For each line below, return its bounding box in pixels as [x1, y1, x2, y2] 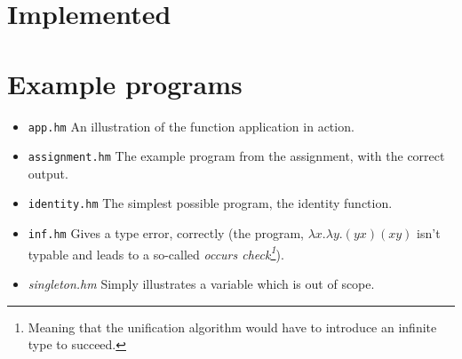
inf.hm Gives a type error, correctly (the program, [28, 224, 304, 243]
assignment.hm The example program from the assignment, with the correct [28, 147, 445, 165]
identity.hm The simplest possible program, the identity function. [28, 194, 393, 212]
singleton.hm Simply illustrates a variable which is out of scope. [28, 274, 375, 292]
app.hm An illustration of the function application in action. [28, 116, 354, 135]
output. [28, 164, 68, 182]
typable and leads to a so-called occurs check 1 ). [28, 242, 284, 263]
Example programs [7, 65, 243, 101]
